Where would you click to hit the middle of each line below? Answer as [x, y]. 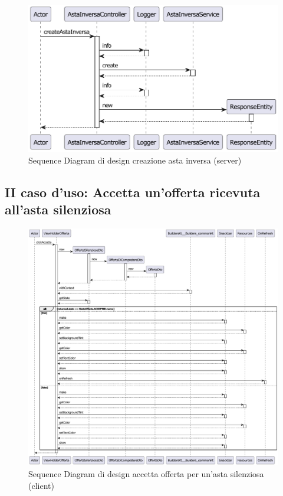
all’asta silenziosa [58, 209]
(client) [41, 485]
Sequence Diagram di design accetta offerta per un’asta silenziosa [146, 474]
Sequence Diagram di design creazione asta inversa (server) [135, 160]
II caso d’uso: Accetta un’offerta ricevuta [133, 192]
